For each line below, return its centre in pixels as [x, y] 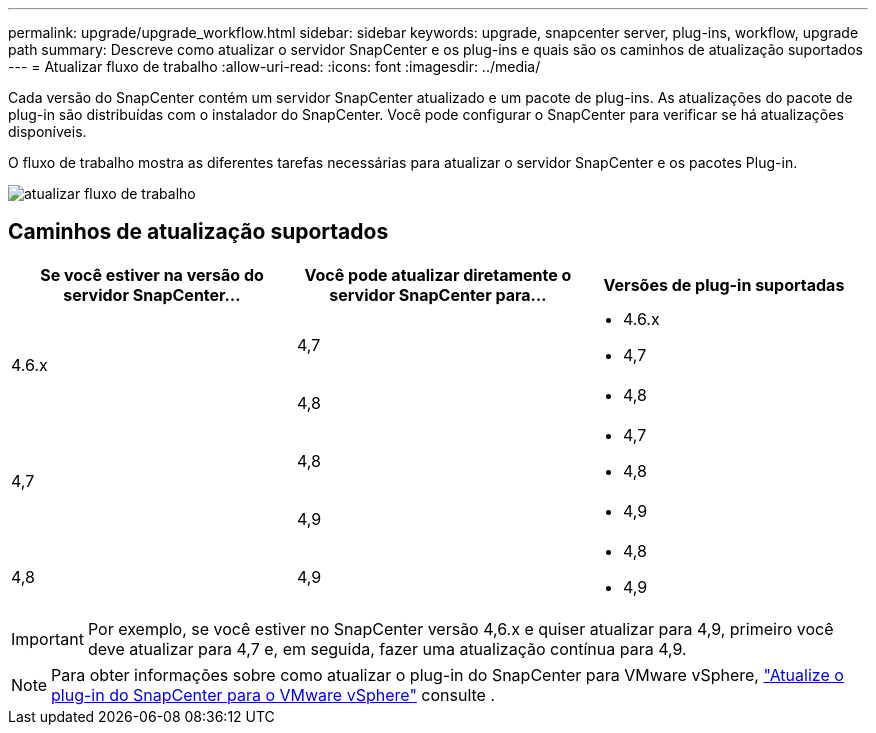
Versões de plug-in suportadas [724, 284]
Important [47, 638]
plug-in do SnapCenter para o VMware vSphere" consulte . [273, 694]
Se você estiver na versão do [152, 274]
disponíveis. [47, 131]
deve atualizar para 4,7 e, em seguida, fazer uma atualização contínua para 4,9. [387, 648]
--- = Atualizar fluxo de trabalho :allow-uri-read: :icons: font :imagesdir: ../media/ [274, 66]
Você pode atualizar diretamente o [438, 274]
